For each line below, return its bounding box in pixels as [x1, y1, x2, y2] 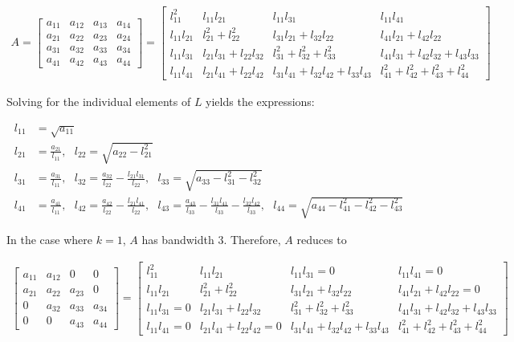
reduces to [296, 231, 347, 248]
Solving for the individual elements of [6, 92, 191, 109]
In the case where [6, 231, 93, 248]
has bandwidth [141, 231, 214, 248]
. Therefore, [223, 231, 281, 248]
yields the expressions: [206, 92, 315, 109]
